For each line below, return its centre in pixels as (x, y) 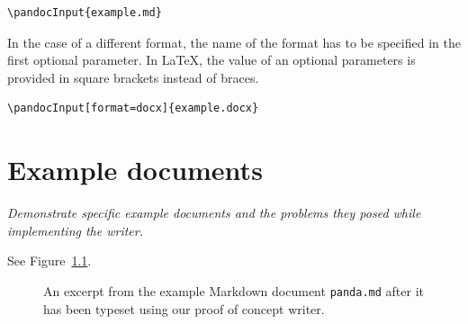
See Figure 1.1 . (49, 261)
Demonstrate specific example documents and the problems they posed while (214, 213)
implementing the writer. (76, 230)
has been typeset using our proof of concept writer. (184, 308)
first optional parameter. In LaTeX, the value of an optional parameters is (211, 60)
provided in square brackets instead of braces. (133, 77)
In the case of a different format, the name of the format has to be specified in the (234, 42)
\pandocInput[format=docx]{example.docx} (133, 108)
